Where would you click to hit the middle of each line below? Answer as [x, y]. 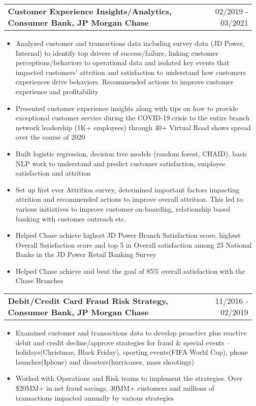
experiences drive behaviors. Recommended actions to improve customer [125, 82]
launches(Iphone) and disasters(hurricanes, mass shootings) [105, 361]
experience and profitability [57, 91]
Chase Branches [39, 280]
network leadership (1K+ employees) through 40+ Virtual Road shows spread [133, 127]
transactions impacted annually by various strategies [95, 397]
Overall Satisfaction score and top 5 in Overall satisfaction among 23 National [133, 244]
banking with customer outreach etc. [71, 218]
